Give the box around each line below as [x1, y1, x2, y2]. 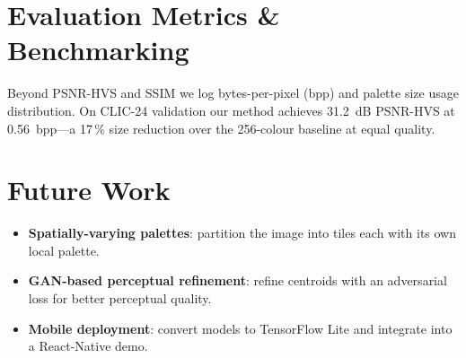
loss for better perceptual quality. [28, 289, 212, 307]
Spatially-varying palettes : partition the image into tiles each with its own [28, 223, 457, 242]
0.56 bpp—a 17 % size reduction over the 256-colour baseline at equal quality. [7, 118, 435, 137]
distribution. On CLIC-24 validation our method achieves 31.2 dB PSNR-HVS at [7, 100, 455, 119]
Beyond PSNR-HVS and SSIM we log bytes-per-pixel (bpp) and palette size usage [7, 83, 459, 102]
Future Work [7, 171, 171, 208]
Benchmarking [7, 31, 189, 68]
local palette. [28, 240, 100, 259]
